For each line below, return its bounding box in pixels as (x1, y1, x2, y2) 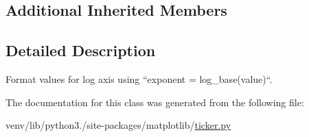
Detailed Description (5, 40, 156, 61)
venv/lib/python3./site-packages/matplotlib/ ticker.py (5, 118, 231, 132)
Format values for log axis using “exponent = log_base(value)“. (5, 71, 273, 86)
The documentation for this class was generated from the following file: (5, 95, 304, 109)
